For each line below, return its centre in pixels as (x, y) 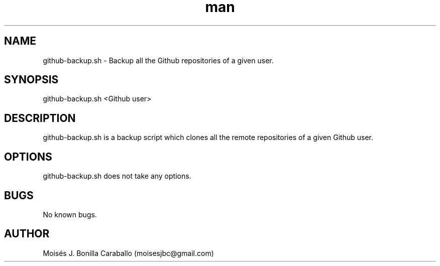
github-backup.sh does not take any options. (117, 176)
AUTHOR (27, 234)
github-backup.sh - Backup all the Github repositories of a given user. (158, 60)
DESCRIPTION (40, 118)
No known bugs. (70, 214)
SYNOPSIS (31, 80)
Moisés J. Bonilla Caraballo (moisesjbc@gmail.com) (128, 253)
